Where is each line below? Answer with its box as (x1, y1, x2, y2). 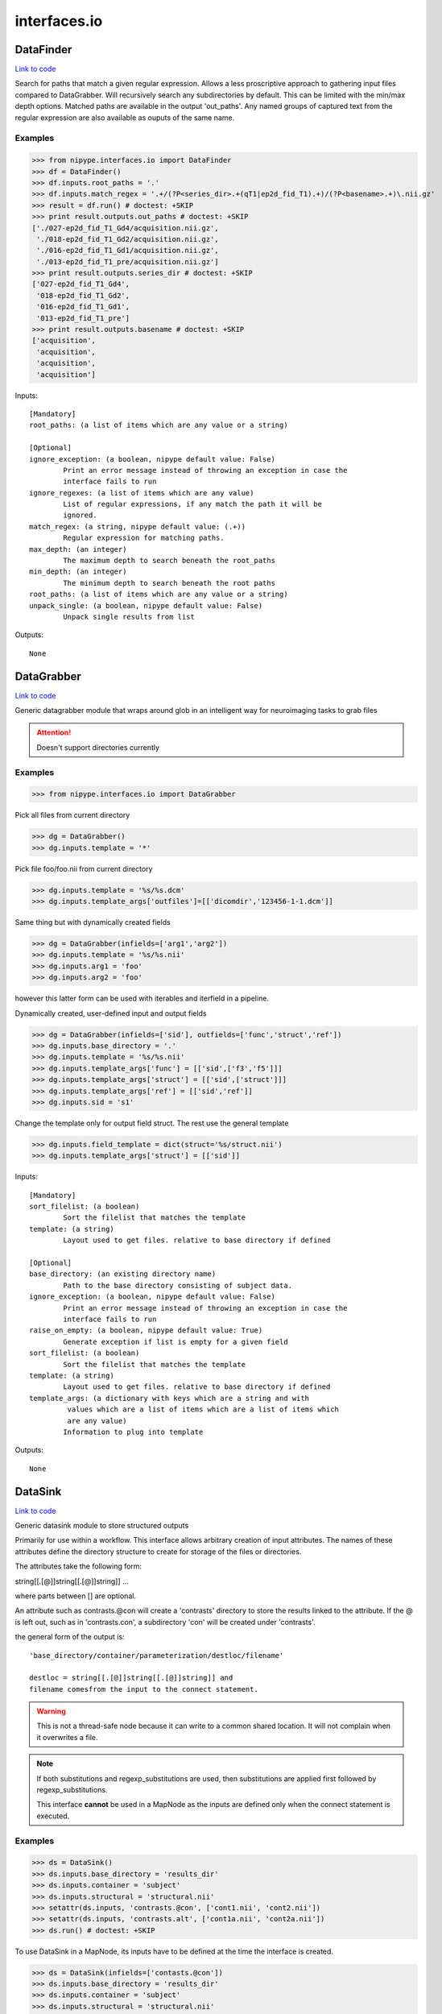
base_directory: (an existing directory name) (29, 1270, 217, 1278)
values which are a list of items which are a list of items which (67, 1405, 340, 1414)
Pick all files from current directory (14, 810, 130, 820)
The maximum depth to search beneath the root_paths (63, 556, 275, 566)
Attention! (36, 727, 72, 737)
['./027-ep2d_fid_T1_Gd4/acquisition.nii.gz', (31, 223, 219, 233)
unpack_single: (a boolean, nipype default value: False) (29, 601, 263, 610)
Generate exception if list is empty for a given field (63, 1337, 289, 1346)
